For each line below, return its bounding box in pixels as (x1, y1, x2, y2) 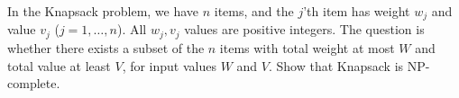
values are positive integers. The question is (184, 20, 425, 39)
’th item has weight (303, 2, 410, 20)
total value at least (7, 56, 111, 75)
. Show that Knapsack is (268, 56, 404, 75)
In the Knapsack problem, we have (7, 2, 199, 20)
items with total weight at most (219, 38, 395, 57)
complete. (7, 74, 60, 93)
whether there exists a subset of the (7, 38, 205, 57)
